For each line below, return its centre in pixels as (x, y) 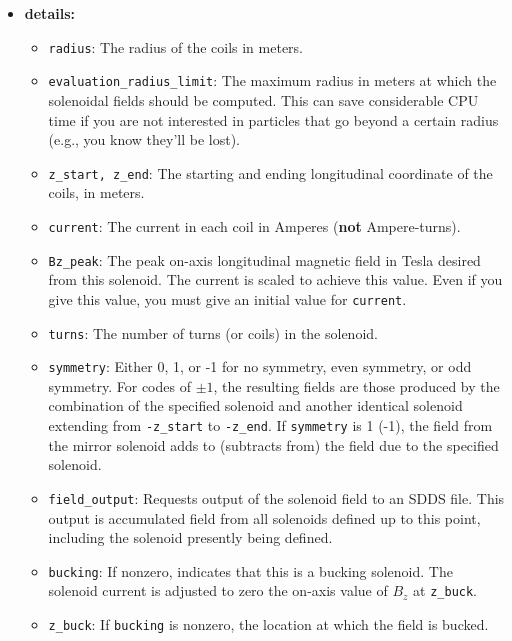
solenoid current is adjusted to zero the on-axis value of (218, 590)
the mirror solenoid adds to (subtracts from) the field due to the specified (273, 444)
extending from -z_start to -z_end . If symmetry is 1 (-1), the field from (270, 425)
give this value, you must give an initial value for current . (227, 298)
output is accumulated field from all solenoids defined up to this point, (264, 517)
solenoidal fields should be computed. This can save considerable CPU (263, 99)
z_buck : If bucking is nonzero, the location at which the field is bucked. (268, 624)
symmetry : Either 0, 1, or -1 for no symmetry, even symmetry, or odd (260, 366)
